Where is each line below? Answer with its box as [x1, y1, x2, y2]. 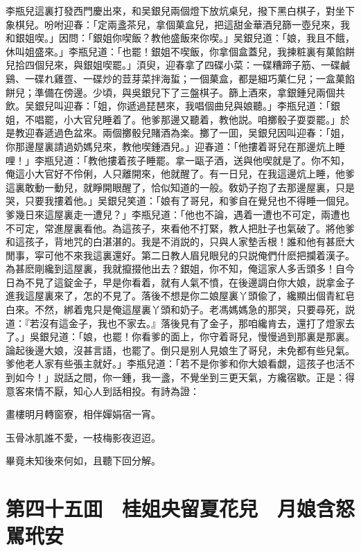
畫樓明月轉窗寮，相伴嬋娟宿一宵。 [6, 407, 161, 421]
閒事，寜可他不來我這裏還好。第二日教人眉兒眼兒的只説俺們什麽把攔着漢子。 [6, 247, 355, 262]
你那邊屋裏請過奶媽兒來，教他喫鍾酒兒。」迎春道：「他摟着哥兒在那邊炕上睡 [6, 139, 345, 153]
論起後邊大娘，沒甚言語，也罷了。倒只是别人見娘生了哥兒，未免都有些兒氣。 [6, 342, 355, 357]
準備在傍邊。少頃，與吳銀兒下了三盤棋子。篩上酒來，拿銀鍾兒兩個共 [34, 85, 345, 99]
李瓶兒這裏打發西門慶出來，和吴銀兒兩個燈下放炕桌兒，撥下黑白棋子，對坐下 [6, 3, 355, 17]
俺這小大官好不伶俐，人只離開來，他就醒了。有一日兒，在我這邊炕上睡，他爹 [6, 166, 355, 181]
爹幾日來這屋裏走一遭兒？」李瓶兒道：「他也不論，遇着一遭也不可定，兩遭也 [6, 207, 350, 221]
